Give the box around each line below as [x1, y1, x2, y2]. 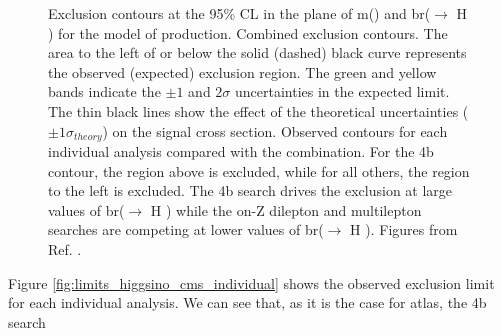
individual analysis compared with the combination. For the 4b [48, 141, 434, 162]
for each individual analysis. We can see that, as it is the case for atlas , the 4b [8, 292, 487, 313]
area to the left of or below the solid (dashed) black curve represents [48, 42, 467, 63]
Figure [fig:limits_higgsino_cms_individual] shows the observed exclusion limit [8, 272, 495, 293]
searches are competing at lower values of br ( [48, 219, 324, 240]
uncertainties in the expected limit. [235, 81, 450, 102]
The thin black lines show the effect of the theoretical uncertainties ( [48, 100, 469, 121]
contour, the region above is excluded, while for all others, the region [48, 160, 470, 181]
